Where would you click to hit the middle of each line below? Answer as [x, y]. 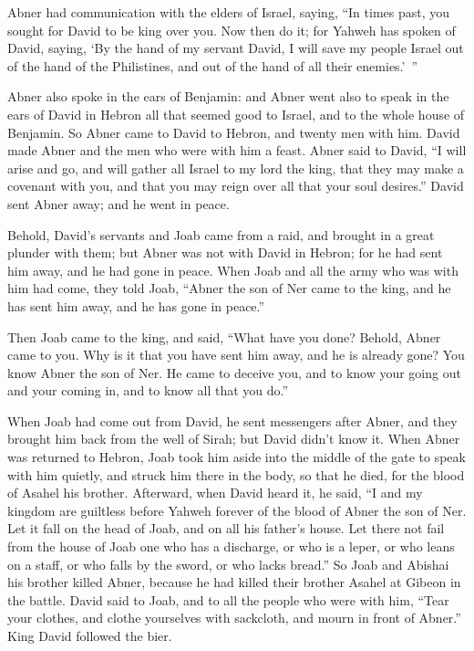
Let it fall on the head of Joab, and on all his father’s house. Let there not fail [226, 528]
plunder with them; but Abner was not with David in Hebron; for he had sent [225, 252]
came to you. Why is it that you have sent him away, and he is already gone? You [236, 355]
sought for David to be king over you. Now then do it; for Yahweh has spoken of [232, 30]
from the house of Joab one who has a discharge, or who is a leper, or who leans [231, 546]
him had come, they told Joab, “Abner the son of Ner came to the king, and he [229, 288]
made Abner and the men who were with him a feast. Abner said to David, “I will [237, 150]
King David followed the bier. [90, 635]
